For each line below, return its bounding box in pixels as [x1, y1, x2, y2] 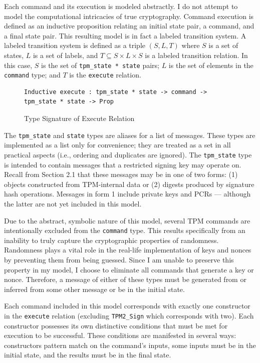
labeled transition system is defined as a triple [4, 40, 146, 50]
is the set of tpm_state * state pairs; [41, 59, 159, 70]
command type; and [4, 69, 61, 80]
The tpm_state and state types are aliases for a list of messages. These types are [4, 129, 255, 140]
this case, [4, 59, 33, 70]
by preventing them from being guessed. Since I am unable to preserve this [4, 254, 234, 264]
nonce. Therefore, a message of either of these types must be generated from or [4, 274, 246, 284]
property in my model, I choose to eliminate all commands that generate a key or [4, 264, 254, 274]
